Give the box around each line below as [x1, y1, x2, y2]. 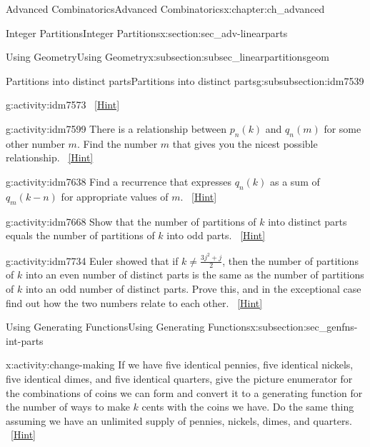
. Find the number [76, 136, 158, 151]
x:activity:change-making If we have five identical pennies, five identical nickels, [6, 357, 354, 372]
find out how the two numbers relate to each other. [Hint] [6, 295, 263, 310]
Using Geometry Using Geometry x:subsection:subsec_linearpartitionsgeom [6, 49, 329, 64]
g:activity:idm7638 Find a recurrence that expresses [6, 174, 231, 189]
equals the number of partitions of [6, 228, 155, 243]
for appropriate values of [61, 189, 169, 204]
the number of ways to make [6, 399, 130, 414]
